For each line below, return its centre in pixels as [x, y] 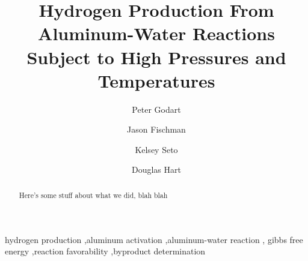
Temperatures [156, 80]
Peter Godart [156, 109]
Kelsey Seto [156, 149]
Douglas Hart [156, 169]
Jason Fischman [156, 129]
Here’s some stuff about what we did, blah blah [93, 195]
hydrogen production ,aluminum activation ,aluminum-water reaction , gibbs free [154, 239]
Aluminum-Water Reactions [156, 33]
